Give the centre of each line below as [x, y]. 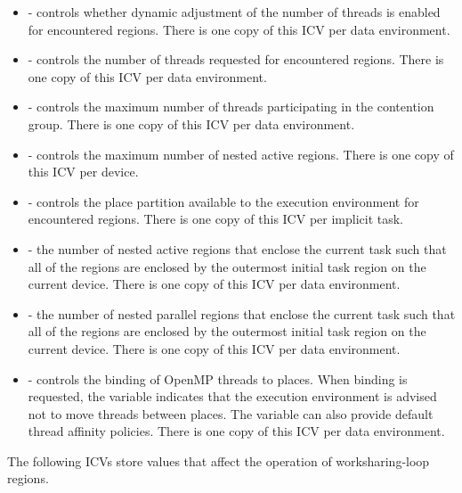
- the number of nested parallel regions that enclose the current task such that [242, 313]
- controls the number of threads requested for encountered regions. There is [236, 59]
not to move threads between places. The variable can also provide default [231, 413]
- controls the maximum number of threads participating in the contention [231, 107]
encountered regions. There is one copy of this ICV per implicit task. [216, 219]
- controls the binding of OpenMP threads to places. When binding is [218, 378]
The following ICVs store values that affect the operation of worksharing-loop [219, 460]
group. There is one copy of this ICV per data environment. [191, 123]
